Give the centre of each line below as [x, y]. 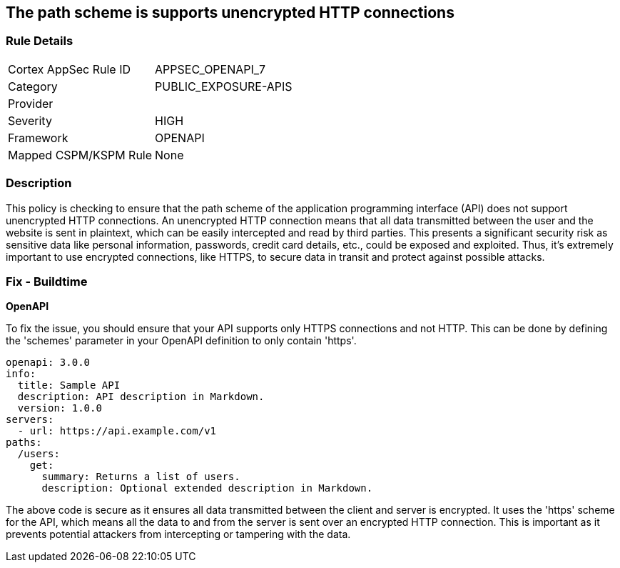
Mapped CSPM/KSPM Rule [80, 155]
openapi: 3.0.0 [48, 363]
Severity [30, 120]
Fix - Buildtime [47, 281]
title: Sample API [69, 385]
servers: [30, 420]
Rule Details [40, 41]
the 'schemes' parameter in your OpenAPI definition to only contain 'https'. [181, 341]
